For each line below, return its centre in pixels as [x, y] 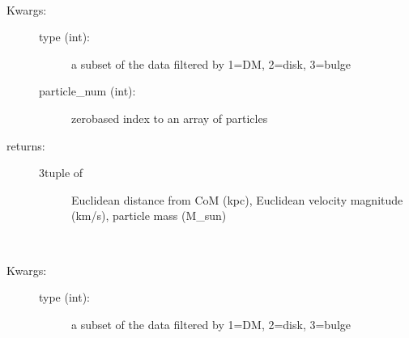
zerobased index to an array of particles [170, 118]
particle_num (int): [87, 91]
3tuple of [61, 173]
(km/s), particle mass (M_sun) [149, 215]
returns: [26, 145]
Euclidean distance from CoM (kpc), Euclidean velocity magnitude [237, 199]
